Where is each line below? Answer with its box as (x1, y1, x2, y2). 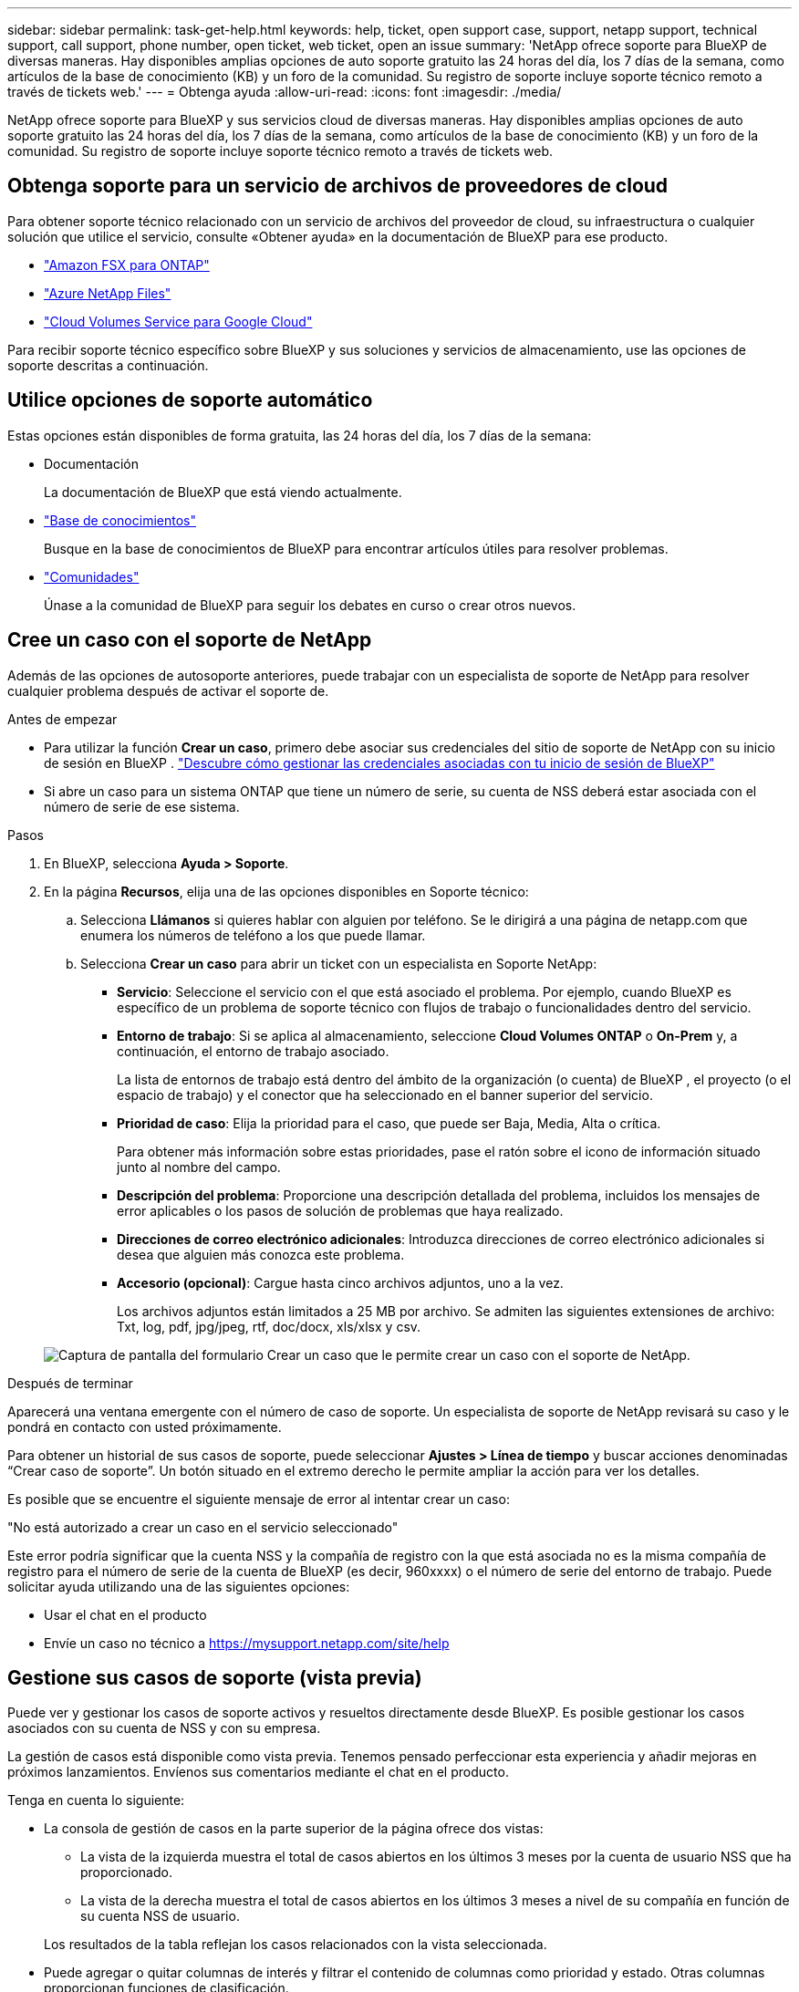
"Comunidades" (44, 568, 140, 585)
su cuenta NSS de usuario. (80, 1908, 240, 1925)
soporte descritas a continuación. (7, 357, 209, 373)
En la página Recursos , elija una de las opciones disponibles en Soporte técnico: (44, 883, 529, 899)
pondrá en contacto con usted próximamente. (7, 1418, 282, 1435)
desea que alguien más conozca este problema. (117, 1246, 405, 1262)
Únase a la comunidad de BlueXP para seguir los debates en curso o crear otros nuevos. (44, 597, 576, 613)
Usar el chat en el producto (44, 1606, 207, 1623)
